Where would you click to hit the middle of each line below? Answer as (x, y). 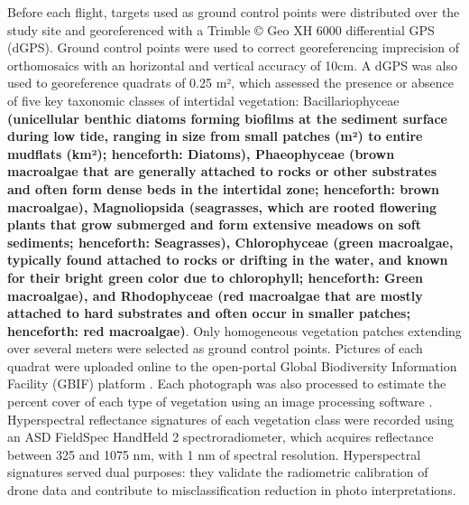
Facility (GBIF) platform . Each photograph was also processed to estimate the (227, 383)
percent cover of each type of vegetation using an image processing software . (220, 402)
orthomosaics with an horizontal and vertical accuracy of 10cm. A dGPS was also (232, 65)
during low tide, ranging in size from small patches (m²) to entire (215, 136)
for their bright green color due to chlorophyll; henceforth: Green (215, 277)
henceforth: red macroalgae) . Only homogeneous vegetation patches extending (234, 330)
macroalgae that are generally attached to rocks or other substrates (222, 171)
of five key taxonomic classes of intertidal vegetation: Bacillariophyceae (203, 100)
